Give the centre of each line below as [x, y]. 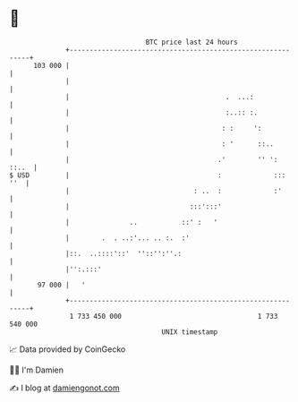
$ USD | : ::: [148, 175]
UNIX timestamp [190, 332]
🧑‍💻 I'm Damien [37, 370]
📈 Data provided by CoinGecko [68, 349]
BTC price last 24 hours [192, 42]
